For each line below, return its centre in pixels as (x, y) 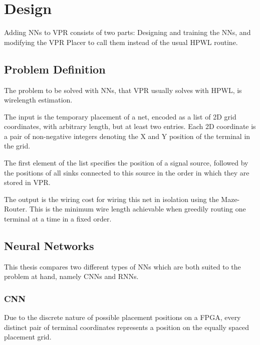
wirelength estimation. (38, 100)
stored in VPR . (27, 182)
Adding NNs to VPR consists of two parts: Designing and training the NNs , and (127, 32)
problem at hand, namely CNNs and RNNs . (71, 276)
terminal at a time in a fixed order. (58, 219)
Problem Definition (55, 69)
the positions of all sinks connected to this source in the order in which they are (127, 172)
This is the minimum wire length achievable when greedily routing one (138, 209)
